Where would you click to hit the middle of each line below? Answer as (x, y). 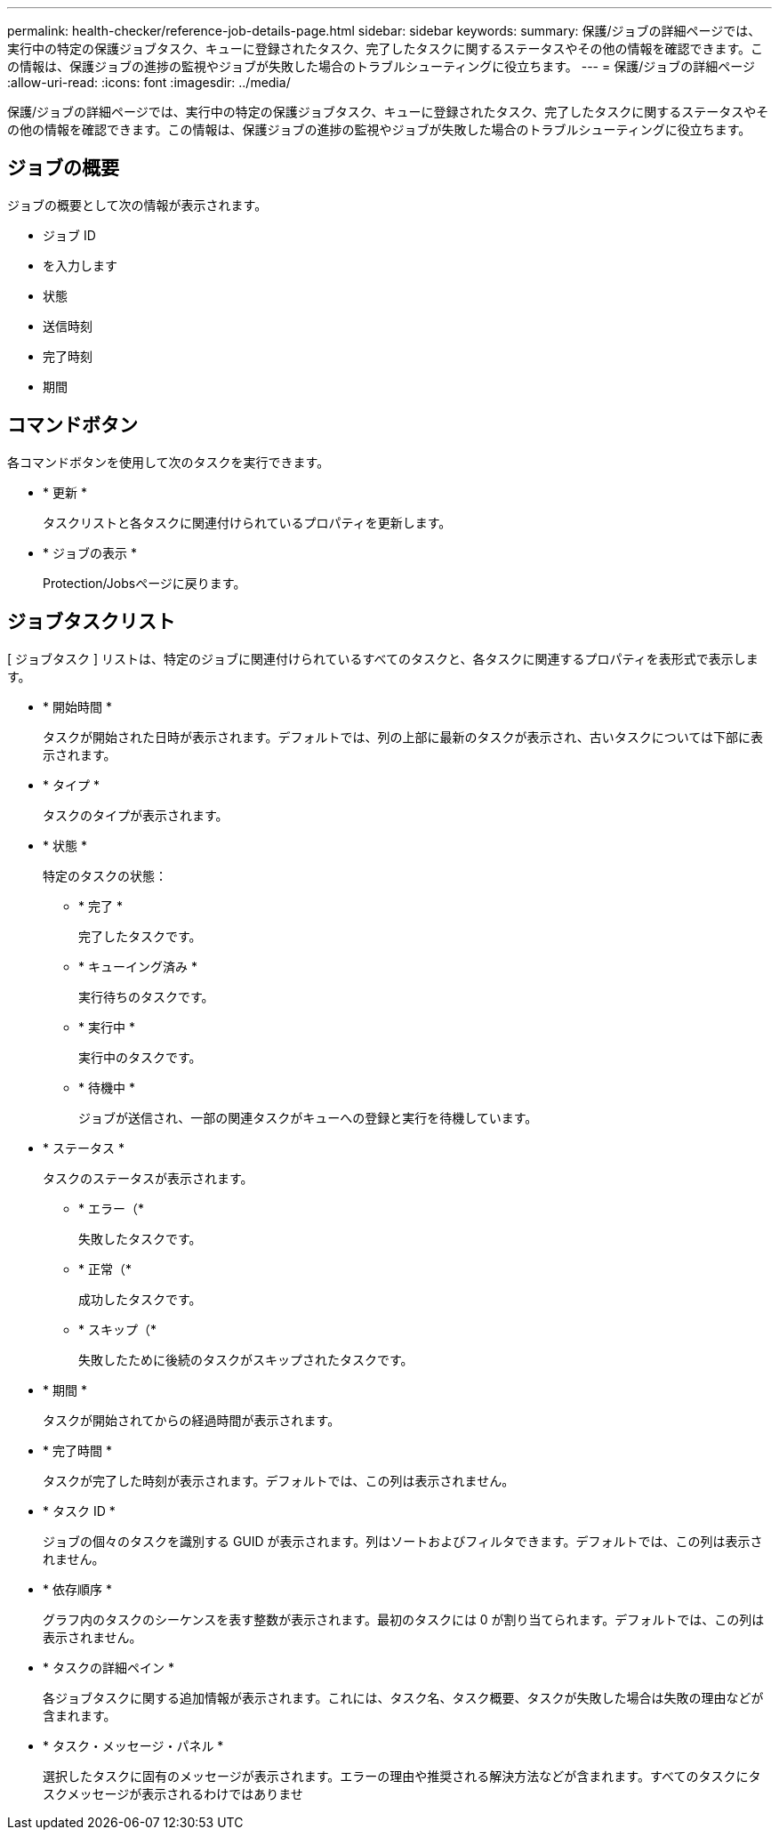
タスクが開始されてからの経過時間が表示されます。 (192, 1420)
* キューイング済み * (138, 966)
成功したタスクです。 (140, 1299)
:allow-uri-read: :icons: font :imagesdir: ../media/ (149, 82)
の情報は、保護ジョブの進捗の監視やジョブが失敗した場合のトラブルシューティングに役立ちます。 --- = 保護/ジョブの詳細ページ (381, 66)
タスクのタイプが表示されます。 (136, 815)
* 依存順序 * (77, 1589)
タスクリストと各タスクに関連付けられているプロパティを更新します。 (247, 522)
